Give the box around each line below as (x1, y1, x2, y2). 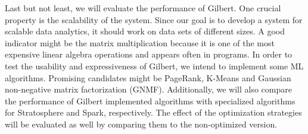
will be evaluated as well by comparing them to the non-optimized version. (5, 117, 278, 130)
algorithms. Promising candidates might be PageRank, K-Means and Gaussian (5, 71, 291, 84)
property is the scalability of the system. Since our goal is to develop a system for (5, 13, 303, 25)
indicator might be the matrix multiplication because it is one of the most (5, 36, 275, 49)
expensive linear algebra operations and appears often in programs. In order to (5, 48, 293, 60)
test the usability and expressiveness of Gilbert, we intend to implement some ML (5, 59, 304, 72)
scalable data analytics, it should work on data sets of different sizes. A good (5, 25, 285, 37)
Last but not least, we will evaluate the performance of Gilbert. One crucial (5, 2, 281, 14)
